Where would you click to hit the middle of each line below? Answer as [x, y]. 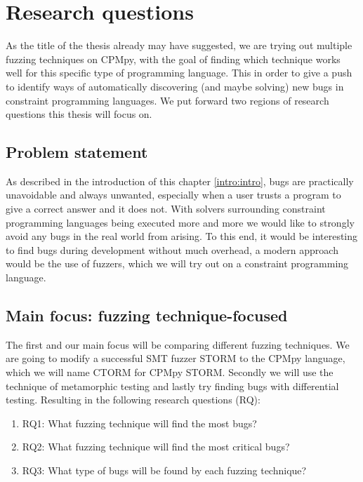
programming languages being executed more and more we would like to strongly [180, 222]
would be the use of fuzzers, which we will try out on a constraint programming [177, 263]
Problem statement [77, 152]
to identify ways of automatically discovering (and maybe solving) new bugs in [175, 86]
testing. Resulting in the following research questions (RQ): [133, 400]
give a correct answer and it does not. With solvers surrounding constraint [166, 209]
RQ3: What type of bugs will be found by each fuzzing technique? [164, 470]
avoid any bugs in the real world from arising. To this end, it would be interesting [182, 236]
